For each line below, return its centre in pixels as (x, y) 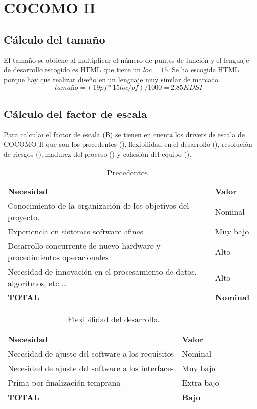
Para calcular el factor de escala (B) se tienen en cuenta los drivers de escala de (124, 134)
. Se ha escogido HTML (203, 70)
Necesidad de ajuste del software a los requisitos (91, 354)
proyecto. (24, 217)
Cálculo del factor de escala (76, 113)
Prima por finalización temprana (64, 383)
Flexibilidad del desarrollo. (113, 319)
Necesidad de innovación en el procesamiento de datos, (103, 272)
